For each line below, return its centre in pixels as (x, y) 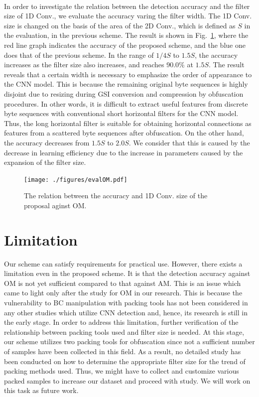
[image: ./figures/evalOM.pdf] (76, 180)
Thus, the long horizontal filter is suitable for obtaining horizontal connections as (128, 123)
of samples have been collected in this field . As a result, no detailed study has (123, 351)
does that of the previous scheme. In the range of (79, 55)
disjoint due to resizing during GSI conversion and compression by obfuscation (124, 93)
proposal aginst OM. (55, 205)
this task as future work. (41, 390)
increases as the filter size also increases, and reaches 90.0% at (99, 65)
